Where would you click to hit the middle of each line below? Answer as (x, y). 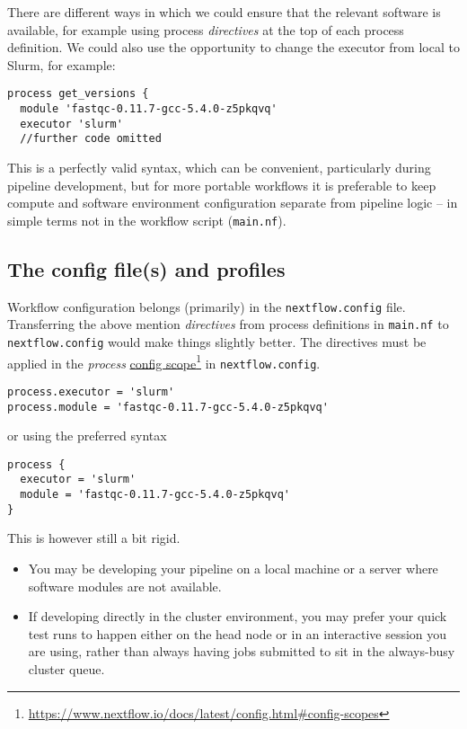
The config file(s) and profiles (146, 268)
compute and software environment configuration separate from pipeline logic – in (233, 203)
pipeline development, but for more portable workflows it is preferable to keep (222, 185)
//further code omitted (91, 139)
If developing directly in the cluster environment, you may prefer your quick (238, 616)
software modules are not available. (125, 586)
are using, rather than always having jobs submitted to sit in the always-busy (242, 651)
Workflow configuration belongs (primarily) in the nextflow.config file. (207, 306)
